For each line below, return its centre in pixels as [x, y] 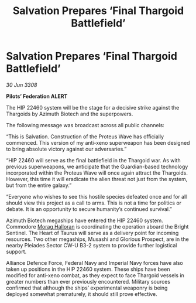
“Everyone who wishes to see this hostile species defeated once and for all [97, 196]
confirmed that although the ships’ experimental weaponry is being [87, 288]
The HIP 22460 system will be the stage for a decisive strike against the [93, 107]
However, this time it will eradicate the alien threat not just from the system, [97, 179]
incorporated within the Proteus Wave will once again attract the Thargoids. [97, 173]
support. [16, 251]
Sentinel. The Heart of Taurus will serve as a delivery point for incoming [92, 233]
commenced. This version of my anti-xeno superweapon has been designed [98, 142]
